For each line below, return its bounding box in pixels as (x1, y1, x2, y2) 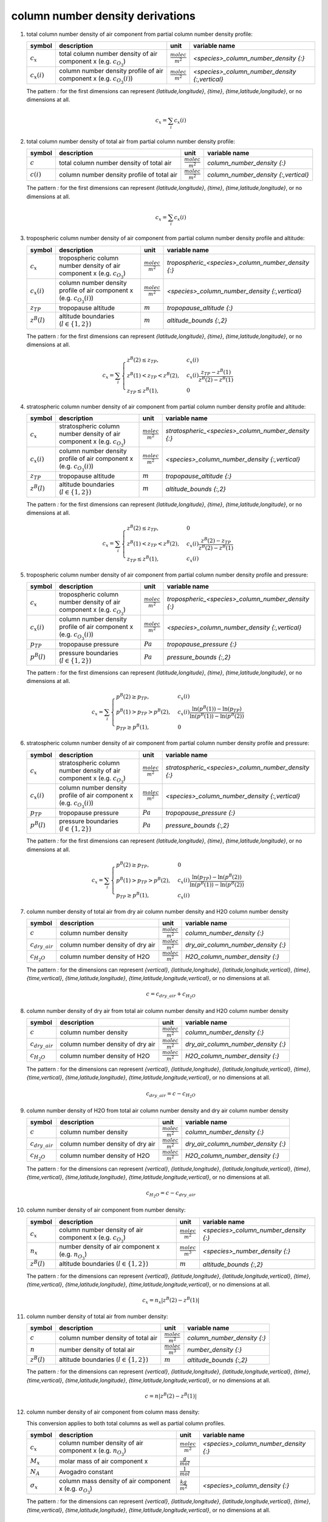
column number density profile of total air (58, 170, 178, 179)
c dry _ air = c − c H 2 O (146, 1090, 196, 1099)
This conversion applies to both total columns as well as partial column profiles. (26, 1419, 226, 1427)
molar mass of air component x (58, 1457, 148, 1465)
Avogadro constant (58, 1467, 114, 1476)
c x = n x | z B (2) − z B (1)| (142, 1296, 200, 1305)
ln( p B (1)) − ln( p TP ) (191, 704, 242, 714)
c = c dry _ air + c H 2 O (146, 991, 196, 1000)
